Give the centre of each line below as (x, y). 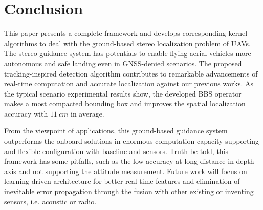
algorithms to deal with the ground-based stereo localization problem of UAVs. (127, 43)
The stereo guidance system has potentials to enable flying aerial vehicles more (128, 53)
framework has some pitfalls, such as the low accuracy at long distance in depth (129, 161)
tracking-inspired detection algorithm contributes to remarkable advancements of (131, 73)
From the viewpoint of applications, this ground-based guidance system (116, 131)
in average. (87, 113)
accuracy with (26, 113)
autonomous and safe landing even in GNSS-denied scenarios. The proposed (123, 63)
